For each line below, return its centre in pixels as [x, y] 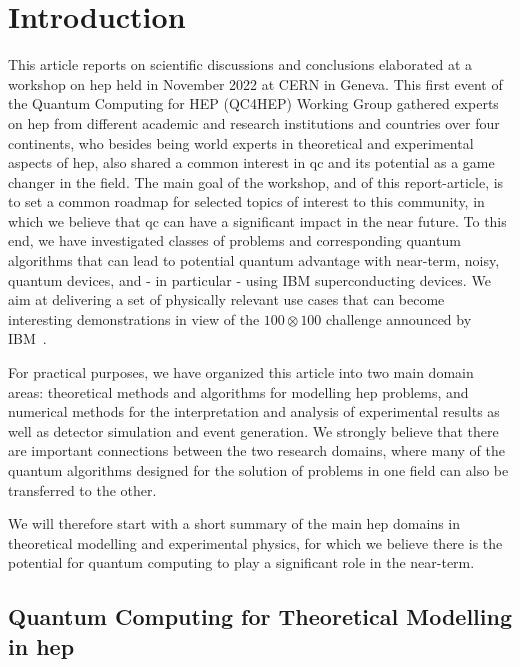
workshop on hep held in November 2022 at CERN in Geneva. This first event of [255, 83]
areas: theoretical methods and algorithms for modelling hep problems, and [238, 391]
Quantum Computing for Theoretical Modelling [260, 616]
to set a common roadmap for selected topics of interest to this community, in [246, 201]
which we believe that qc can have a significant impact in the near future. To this [257, 220]
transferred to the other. [82, 489]
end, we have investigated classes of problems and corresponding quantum [234, 240]
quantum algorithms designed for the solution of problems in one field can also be [258, 470]
